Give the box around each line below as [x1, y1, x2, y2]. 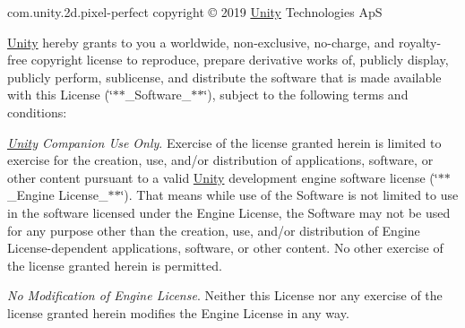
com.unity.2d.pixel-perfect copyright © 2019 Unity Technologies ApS [7, 3, 383, 21]
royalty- [399, 32, 442, 51]
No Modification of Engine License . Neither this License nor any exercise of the [7, 286, 443, 305]
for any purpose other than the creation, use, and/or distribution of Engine [7, 220, 420, 239]
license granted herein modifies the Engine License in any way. [7, 303, 349, 322]
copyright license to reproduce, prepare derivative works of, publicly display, [30, 50, 449, 69]
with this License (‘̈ [7, 85, 113, 104]
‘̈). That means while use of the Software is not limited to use [120, 186, 459, 204]
